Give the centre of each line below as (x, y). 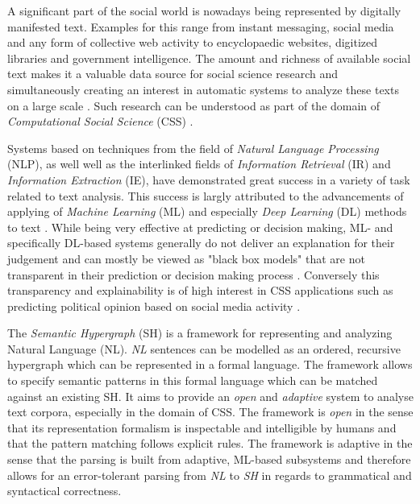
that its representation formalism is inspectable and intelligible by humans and (202, 427)
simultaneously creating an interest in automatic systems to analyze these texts (203, 89)
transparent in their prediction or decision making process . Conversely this (193, 274)
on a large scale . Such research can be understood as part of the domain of (194, 105)
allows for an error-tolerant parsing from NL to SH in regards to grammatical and (210, 475)
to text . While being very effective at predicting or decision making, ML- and (200, 227)
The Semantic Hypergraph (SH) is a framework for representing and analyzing (200, 333)
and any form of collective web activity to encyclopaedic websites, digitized (193, 42)
